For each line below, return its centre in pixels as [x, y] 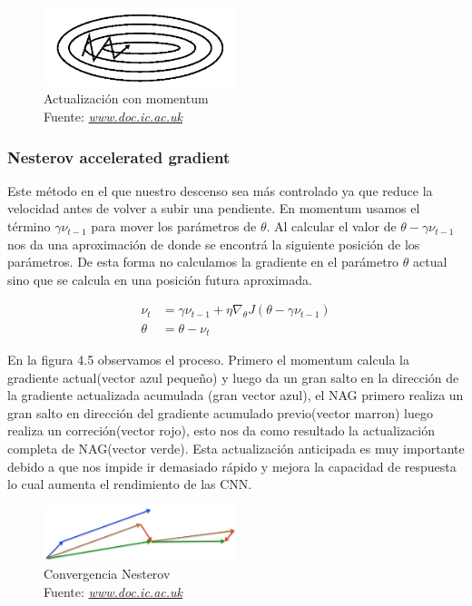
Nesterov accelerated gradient [119, 156]
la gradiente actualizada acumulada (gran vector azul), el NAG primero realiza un [236, 395]
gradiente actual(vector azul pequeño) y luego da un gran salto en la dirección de [233, 377]
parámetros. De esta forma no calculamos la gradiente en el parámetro [203, 262]
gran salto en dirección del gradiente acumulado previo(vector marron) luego [220, 412]
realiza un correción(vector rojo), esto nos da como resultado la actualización [221, 430]
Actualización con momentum [126, 98]
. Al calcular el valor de [331, 226]
